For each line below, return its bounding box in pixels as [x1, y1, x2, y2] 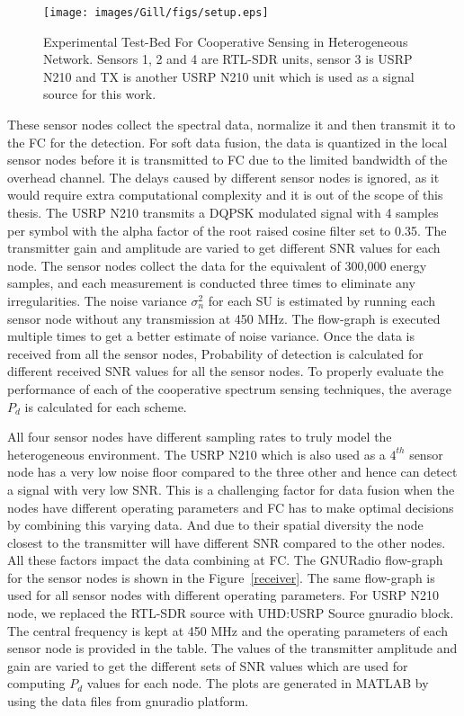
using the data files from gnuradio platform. [7, 692, 249, 711]
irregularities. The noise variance [7, 291, 187, 309]
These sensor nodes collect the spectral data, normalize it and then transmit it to [7, 115, 456, 134]
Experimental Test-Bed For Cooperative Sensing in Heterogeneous [43, 31, 408, 50]
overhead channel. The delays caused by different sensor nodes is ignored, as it [7, 167, 440, 186]
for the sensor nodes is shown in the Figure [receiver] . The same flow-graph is [7, 568, 435, 586]
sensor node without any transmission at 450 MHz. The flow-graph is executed [7, 309, 441, 327]
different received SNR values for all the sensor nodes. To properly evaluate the [7, 362, 444, 380]
